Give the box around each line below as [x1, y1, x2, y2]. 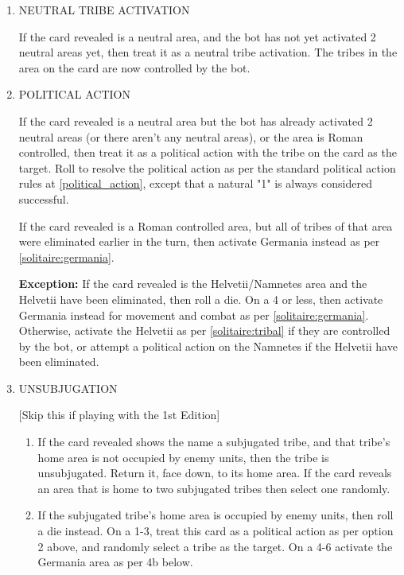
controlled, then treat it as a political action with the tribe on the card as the [18, 144, 397, 161]
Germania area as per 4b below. [37, 554, 193, 570]
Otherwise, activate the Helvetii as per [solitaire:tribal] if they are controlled [18, 322, 390, 339]
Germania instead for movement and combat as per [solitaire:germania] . [18, 306, 369, 323]
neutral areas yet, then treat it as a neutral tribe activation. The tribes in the [18, 44, 398, 60]
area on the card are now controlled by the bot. [18, 59, 251, 76]
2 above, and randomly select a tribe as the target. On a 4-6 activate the [37, 538, 393, 554]
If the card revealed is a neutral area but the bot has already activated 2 [18, 112, 373, 129]
